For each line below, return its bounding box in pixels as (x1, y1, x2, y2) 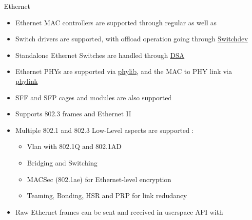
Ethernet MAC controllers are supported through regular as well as (15, 17, 217, 27)
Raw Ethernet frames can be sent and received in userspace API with (15, 206, 223, 217)
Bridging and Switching (27, 157, 97, 167)
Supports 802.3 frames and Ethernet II (15, 109, 132, 119)
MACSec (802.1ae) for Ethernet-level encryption (27, 174, 172, 184)
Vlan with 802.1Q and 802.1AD (27, 141, 122, 151)
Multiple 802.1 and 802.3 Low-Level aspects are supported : (15, 125, 194, 135)
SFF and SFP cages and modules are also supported (15, 92, 172, 102)
